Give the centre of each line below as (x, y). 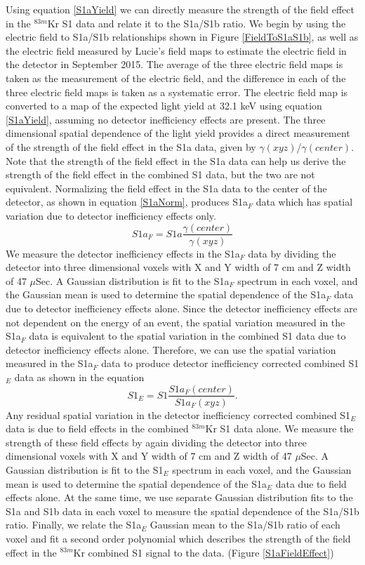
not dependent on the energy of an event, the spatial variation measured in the (175, 322)
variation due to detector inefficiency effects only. (111, 215)
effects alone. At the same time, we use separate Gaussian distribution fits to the (179, 497)
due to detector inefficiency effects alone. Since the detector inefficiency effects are (182, 308)
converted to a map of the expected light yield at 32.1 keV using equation (164, 106)
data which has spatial (304, 202)
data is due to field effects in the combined (97, 428)
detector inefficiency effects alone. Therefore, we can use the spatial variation (171, 349)
